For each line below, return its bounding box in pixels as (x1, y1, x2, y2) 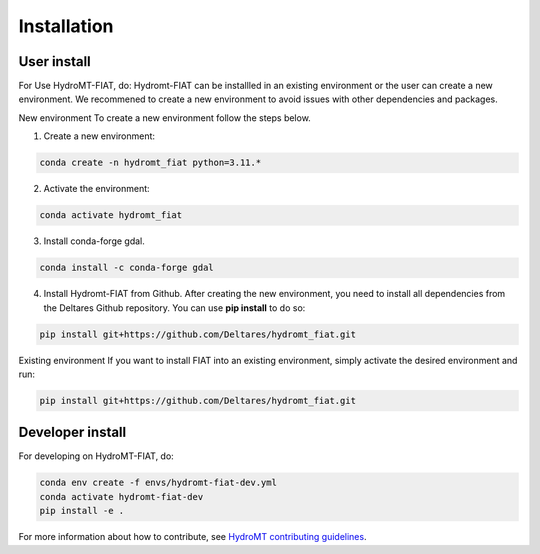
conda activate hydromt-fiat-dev (39, 491, 204, 502)
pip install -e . (39, 505, 125, 517)
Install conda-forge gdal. (43, 235, 145, 247)
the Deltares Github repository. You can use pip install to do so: (43, 301, 306, 314)
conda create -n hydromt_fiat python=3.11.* (39, 157, 262, 169)
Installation (18, 15, 114, 37)
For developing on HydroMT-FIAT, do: (18, 450, 174, 462)
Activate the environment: (43, 183, 150, 195)
